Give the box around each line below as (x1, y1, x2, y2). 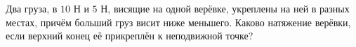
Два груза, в (6, 1, 58, 15)
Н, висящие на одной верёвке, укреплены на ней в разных (100, 1, 350, 15)
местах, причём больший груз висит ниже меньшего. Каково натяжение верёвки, (6, 15, 351, 29)
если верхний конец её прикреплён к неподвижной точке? (6, 28, 253, 43)
